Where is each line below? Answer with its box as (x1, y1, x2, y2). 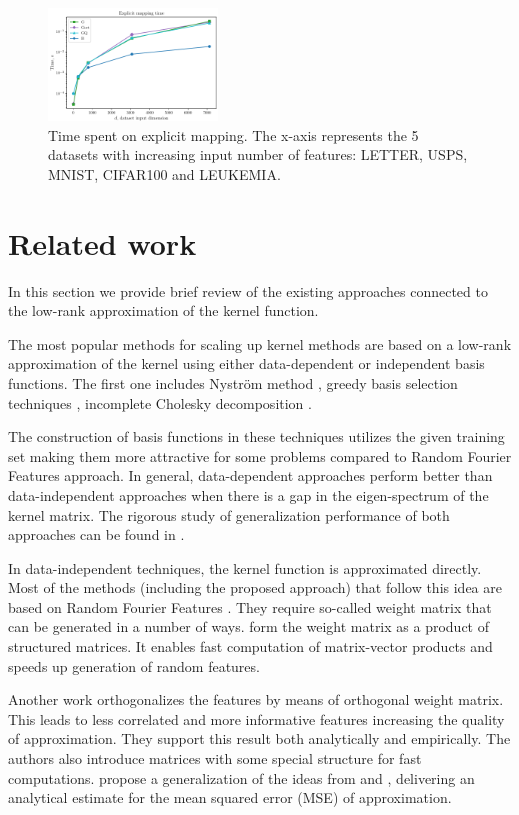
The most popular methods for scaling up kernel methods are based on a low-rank (8, 333, 512, 354)
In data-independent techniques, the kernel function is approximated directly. (8, 557, 482, 578)
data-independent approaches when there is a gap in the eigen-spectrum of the (8, 484, 489, 505)
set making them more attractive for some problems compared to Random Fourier (8, 445, 512, 466)
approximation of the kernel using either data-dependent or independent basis (8, 353, 485, 374)
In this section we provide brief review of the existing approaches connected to (8, 280, 488, 301)
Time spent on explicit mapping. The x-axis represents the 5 (48, 124, 419, 145)
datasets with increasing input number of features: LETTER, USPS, (48, 144, 468, 165)
